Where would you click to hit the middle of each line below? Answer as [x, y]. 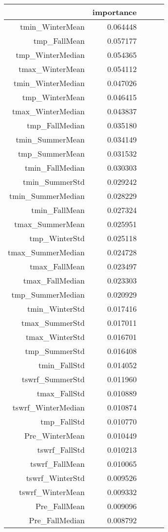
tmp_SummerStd [55, 351]
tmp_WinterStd [57, 238]
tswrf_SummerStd [53, 379]
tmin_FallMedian [55, 168]
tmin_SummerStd [54, 182]
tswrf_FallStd [61, 450]
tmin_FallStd [61, 365]
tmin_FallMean [58, 210]
